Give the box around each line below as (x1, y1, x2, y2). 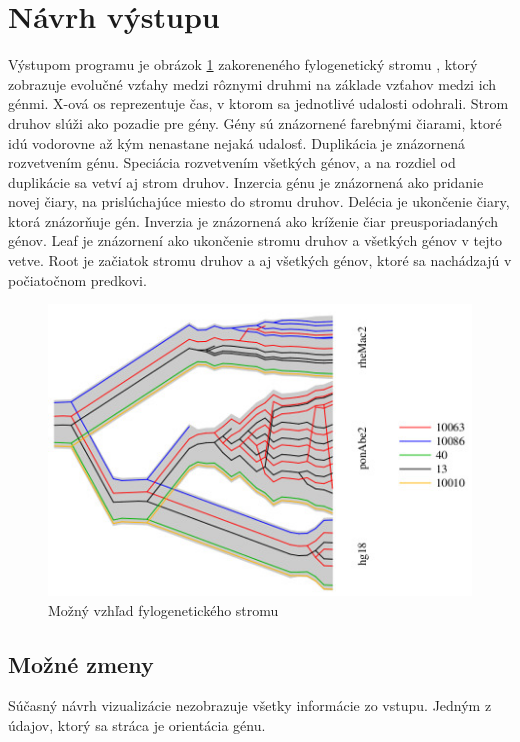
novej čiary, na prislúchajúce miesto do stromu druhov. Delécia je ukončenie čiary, (8, 191, 510, 212)
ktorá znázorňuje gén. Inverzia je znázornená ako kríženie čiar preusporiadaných (8, 210, 499, 231)
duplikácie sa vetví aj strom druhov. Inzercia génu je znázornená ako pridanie (8, 171, 484, 192)
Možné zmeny (8, 648, 154, 679)
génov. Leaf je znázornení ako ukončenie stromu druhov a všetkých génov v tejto (8, 230, 502, 251)
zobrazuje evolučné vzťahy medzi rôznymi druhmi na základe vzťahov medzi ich (8, 73, 497, 94)
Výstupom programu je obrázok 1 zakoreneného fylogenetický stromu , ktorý (8, 54, 478, 75)
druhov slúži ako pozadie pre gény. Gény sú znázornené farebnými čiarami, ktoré (8, 112, 502, 133)
